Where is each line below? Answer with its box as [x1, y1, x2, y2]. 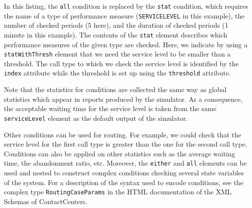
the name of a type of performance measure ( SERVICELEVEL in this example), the [4, 10, 245, 20]
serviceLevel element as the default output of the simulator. [4, 113, 188, 123]
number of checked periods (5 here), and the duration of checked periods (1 [4, 20, 229, 30]
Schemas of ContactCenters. [4, 196, 88, 206]
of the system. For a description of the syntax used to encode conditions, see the [4, 177, 243, 187]
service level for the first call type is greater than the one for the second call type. [4, 139, 248, 149]
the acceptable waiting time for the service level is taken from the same [4, 103, 216, 113]
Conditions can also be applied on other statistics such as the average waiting [4, 148, 235, 158]
